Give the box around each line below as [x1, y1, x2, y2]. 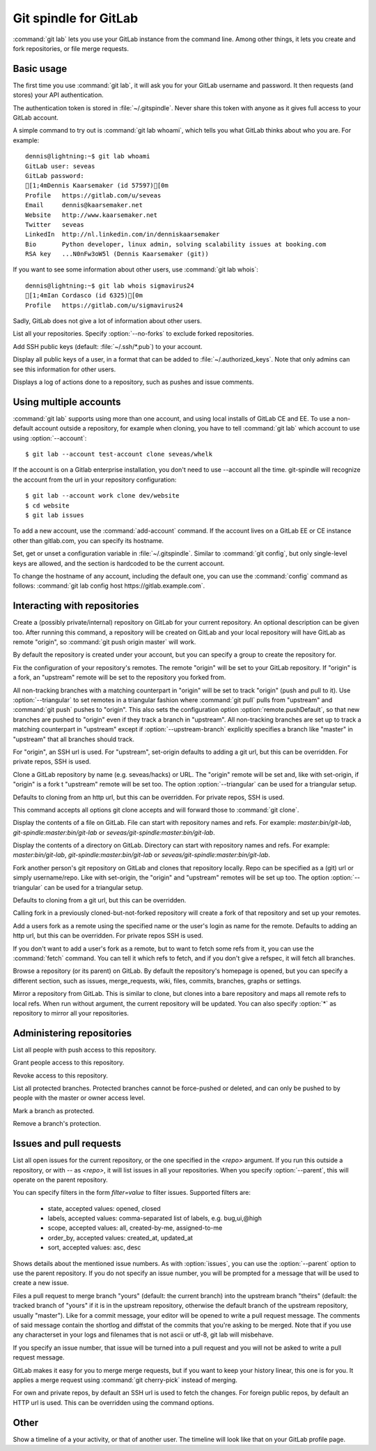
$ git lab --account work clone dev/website [25, 492, 180, 500]
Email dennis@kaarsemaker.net [25, 201, 143, 209]
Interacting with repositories [13, 600, 139, 612]
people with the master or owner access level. [13, 1094, 146, 1102]
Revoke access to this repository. [13, 1071, 108, 1080]
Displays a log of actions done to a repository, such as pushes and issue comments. [13, 378, 254, 386]
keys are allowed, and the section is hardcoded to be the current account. [13, 559, 225, 567]
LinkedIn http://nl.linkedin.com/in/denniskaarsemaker [25, 230, 220, 239]
